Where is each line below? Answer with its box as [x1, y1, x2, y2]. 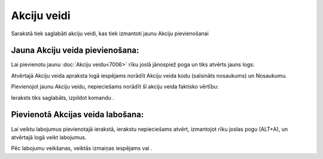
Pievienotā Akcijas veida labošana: [11, 109, 144, 120]
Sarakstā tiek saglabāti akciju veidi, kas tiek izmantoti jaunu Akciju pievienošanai [11, 30, 209, 37]
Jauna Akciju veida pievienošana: [11, 45, 139, 56]
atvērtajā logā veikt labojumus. [11, 133, 87, 140]
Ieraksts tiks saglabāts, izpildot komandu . [11, 94, 115, 101]
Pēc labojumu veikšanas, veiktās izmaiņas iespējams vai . [11, 145, 153, 152]
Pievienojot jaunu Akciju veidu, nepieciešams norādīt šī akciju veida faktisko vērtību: [11, 83, 219, 90]
